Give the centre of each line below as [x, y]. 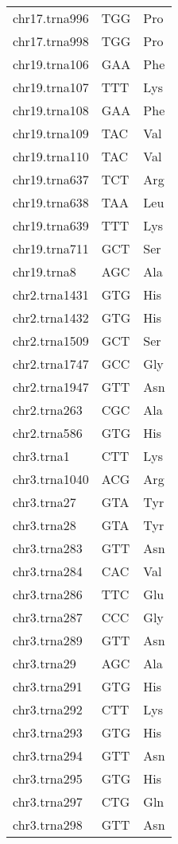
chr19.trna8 [44, 271]
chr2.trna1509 [51, 341]
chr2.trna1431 [51, 294]
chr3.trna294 [48, 755]
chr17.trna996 [51, 18]
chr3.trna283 [48, 548]
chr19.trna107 [51, 87]
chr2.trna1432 [51, 317]
